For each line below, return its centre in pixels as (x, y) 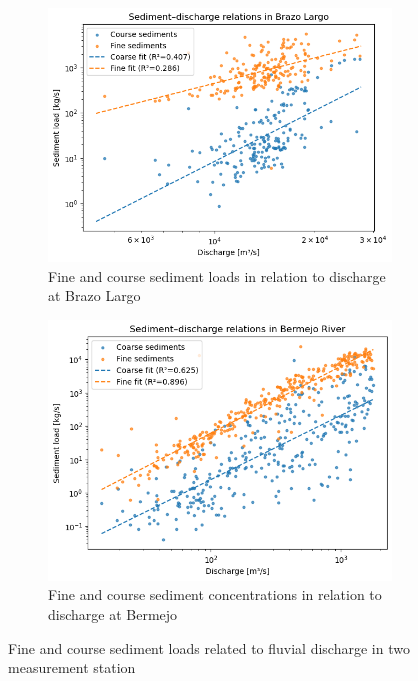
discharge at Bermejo (113, 613)
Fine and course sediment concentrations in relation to (215, 594)
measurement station (72, 667)
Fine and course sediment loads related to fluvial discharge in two (209, 647)
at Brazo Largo (94, 295)
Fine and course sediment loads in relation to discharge (217, 275)
